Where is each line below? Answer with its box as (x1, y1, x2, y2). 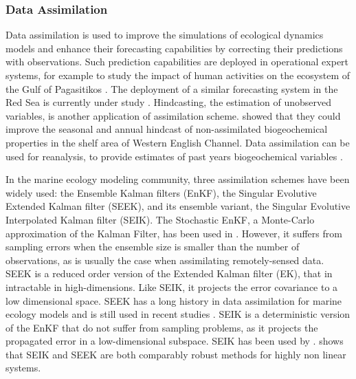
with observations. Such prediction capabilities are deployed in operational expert (5, 54, 349, 69)
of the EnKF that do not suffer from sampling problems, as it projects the (5, 320, 318, 334)
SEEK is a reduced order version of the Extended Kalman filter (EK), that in (5, 266, 333, 281)
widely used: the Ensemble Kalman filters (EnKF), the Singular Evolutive (5, 185, 317, 199)
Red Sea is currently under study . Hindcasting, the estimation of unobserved (5, 95, 332, 109)
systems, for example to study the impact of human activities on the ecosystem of (5, 68, 351, 82)
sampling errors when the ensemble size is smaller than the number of (5, 239, 300, 254)
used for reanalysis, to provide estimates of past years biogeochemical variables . (5, 149, 343, 163)
